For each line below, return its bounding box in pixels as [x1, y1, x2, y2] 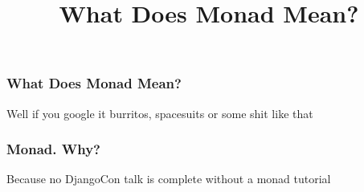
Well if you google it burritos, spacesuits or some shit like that [6, 104, 313, 121]
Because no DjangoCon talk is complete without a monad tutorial [6, 170, 331, 187]
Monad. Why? [6, 139, 101, 159]
